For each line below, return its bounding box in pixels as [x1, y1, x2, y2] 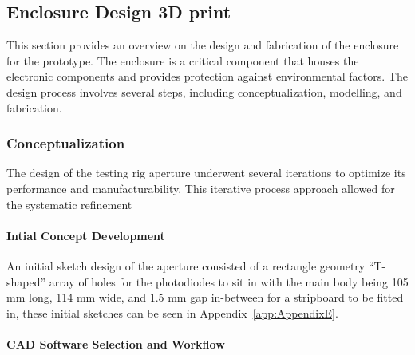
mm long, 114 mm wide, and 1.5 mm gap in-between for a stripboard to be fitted [6, 289, 404, 306]
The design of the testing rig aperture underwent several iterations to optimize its [6, 164, 406, 181]
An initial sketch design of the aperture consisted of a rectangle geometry [6, 257, 366, 274]
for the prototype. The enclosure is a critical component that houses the [6, 52, 359, 69]
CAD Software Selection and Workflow [6, 335, 225, 352]
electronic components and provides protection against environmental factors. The [6, 68, 408, 85]
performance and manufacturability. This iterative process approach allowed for [6, 179, 395, 196]
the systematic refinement [6, 195, 132, 212]
